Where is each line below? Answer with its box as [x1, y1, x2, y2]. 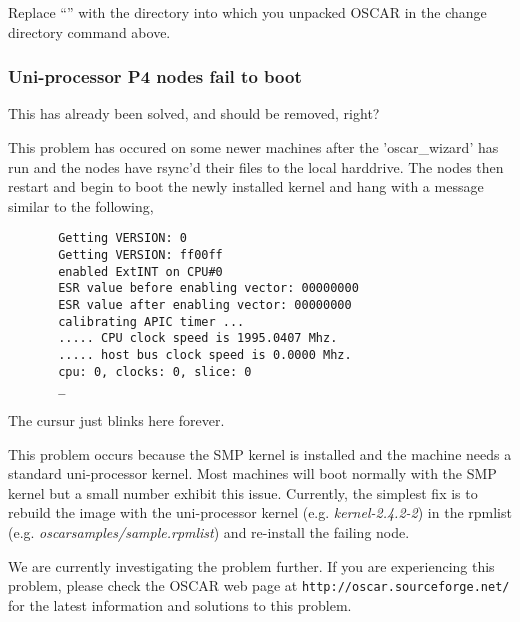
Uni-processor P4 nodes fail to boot [8, 64, 302, 89]
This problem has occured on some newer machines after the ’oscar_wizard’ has [8, 137, 499, 157]
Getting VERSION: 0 [58, 231, 187, 246]
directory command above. [8, 21, 171, 42]
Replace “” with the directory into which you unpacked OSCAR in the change [8, 2, 487, 22]
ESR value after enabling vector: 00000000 [58, 298, 352, 312]
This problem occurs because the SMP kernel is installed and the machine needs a [8, 443, 512, 464]
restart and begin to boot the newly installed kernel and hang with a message [8, 176, 484, 197]
